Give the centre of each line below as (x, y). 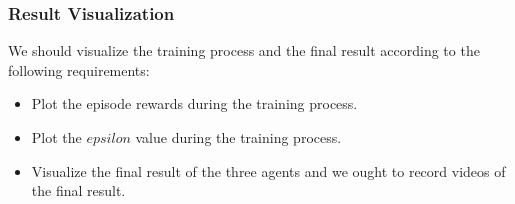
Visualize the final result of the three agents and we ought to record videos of (268, 170)
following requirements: (79, 69)
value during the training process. (238, 137)
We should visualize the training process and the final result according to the (244, 50)
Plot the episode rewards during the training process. (194, 103)
